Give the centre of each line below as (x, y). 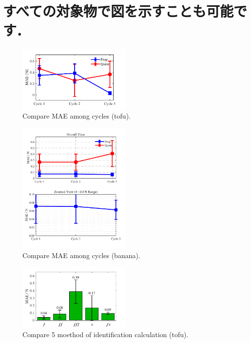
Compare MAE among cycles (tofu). (77, 116)
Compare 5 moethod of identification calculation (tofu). (106, 334)
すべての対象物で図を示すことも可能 (118, 11)
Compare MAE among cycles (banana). (81, 255)
